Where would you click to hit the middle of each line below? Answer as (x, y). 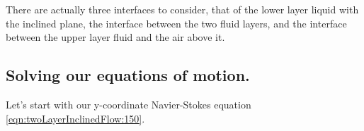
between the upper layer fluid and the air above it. (115, 37)
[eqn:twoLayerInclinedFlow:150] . (75, 118)
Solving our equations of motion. (128, 75)
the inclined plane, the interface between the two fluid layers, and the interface (176, 23)
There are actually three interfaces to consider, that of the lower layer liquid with (182, 9)
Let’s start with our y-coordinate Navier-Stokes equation (129, 104)
